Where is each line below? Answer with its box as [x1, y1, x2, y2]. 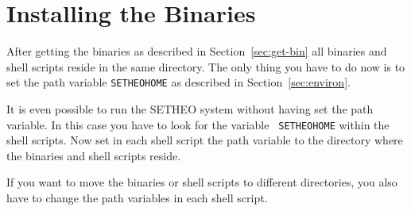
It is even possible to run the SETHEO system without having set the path [6, 100, 374, 117]
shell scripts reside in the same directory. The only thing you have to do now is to [6, 58, 405, 75]
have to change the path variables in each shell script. [6, 190, 268, 205]
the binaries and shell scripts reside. [6, 147, 181, 163]
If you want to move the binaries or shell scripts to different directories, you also [6, 174, 397, 190]
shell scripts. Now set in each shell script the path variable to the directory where [6, 132, 403, 148]
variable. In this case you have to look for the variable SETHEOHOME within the [6, 116, 390, 132]
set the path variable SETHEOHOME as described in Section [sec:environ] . [6, 74, 351, 90]
